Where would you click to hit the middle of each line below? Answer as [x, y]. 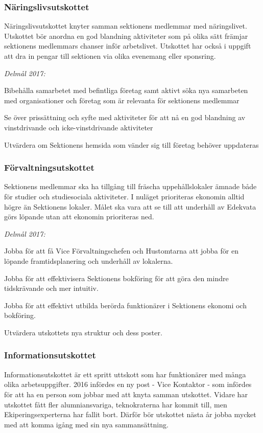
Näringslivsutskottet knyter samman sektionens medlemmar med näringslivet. [126, 26]
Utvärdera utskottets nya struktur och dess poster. [83, 332]
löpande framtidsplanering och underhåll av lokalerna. [89, 260]
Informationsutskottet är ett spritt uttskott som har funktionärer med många [125, 374]
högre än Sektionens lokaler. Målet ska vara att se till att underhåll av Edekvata [130, 206]
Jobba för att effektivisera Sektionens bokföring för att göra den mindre [116, 278]
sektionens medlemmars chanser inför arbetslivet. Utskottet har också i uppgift [128, 46]
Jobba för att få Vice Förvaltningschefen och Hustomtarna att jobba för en [121, 251]
